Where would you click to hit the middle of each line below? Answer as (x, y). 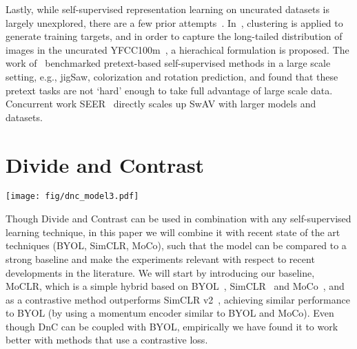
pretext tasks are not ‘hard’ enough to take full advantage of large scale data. (169, 90)
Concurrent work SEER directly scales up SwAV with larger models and (161, 104)
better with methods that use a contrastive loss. (107, 340)
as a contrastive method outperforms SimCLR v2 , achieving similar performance (178, 299)
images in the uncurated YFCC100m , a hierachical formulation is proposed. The (177, 49)
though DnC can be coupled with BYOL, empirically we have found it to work (172, 326)
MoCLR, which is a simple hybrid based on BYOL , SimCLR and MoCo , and (175, 286)
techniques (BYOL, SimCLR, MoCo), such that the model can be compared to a (176, 245)
